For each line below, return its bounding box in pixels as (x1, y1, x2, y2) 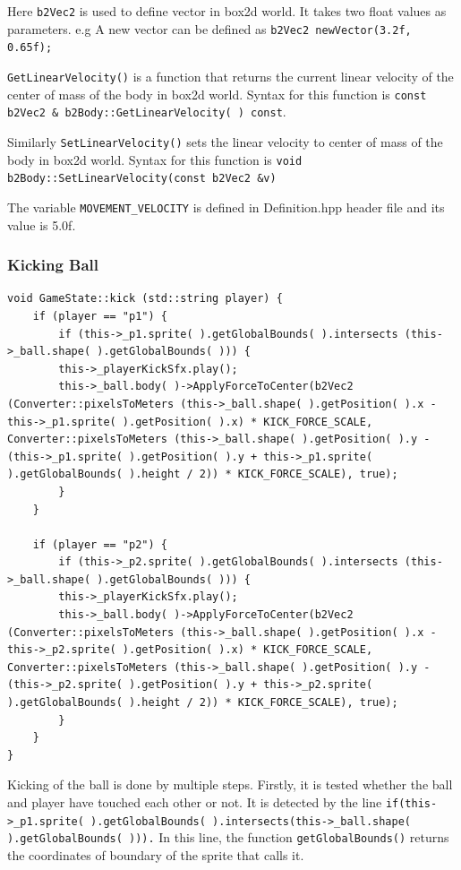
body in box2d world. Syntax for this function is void (7, 150, 303, 168)
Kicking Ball (7, 254, 99, 276)
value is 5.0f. (7, 215, 76, 234)
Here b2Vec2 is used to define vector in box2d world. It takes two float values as (7, 2, 447, 20)
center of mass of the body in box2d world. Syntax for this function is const (7, 84, 427, 103)
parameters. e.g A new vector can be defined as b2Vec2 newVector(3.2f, (7, 19, 412, 38)
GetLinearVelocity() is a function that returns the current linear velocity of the (7, 66, 454, 85)
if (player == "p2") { (32, 538, 167, 551)
